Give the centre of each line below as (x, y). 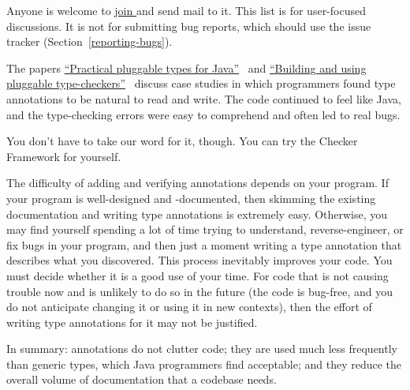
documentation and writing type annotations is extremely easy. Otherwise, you (197, 214)
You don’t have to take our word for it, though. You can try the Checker (182, 141)
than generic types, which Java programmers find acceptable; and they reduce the (204, 364)
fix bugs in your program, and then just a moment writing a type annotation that (204, 244)
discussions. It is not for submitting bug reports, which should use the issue (189, 26)
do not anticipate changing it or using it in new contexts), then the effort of (189, 307)
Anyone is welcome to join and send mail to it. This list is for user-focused (186, 10)
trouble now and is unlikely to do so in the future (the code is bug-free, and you (199, 291)
